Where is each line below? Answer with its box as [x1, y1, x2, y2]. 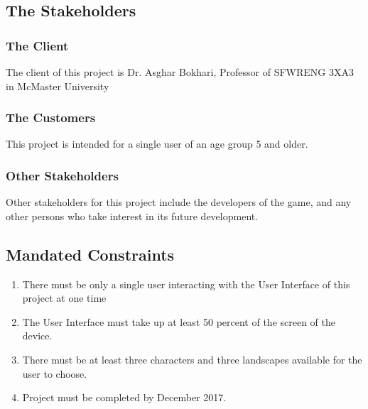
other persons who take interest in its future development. [6, 208, 259, 223]
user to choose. [22, 366, 87, 381]
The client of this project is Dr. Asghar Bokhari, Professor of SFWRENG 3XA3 [6, 65, 354, 79]
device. [22, 328, 53, 343]
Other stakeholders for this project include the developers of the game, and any [6, 195, 352, 209]
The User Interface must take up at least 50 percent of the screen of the [22, 314, 336, 329]
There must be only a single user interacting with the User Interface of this [22, 276, 350, 291]
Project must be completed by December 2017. [22, 390, 227, 405]
